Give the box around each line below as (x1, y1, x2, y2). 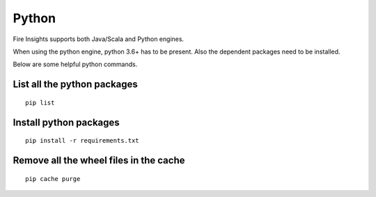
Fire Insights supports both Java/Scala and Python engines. (13, 35, 185, 43)
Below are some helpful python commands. (13, 60, 138, 69)
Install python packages (13, 116, 120, 128)
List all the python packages (13, 79, 139, 90)
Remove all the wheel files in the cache (13, 154, 185, 166)
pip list (25, 98, 55, 107)
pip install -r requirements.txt (25, 136, 139, 145)
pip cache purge (25, 175, 81, 182)
